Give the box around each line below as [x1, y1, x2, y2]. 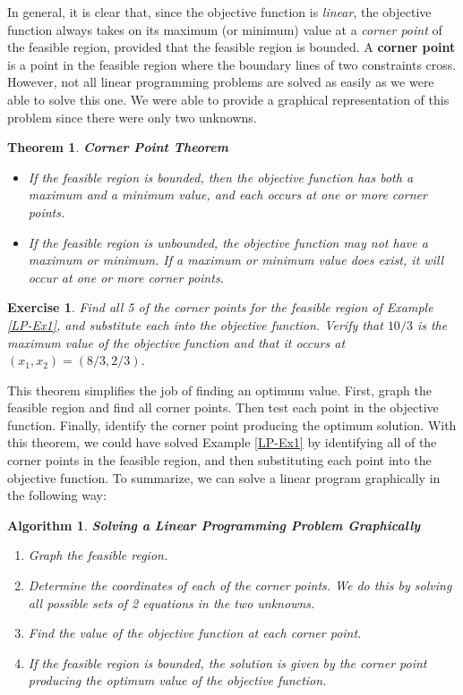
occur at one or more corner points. [28, 267, 224, 286]
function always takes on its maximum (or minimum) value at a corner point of [7, 20, 442, 38]
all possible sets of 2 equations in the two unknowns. [28, 593, 315, 612]
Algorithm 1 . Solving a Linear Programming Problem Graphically [7, 515, 421, 534]
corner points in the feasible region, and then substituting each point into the [7, 451, 432, 470]
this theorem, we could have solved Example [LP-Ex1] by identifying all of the [7, 433, 437, 452]
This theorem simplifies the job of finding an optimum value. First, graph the [7, 380, 432, 399]
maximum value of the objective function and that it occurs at [7, 333, 346, 352]
